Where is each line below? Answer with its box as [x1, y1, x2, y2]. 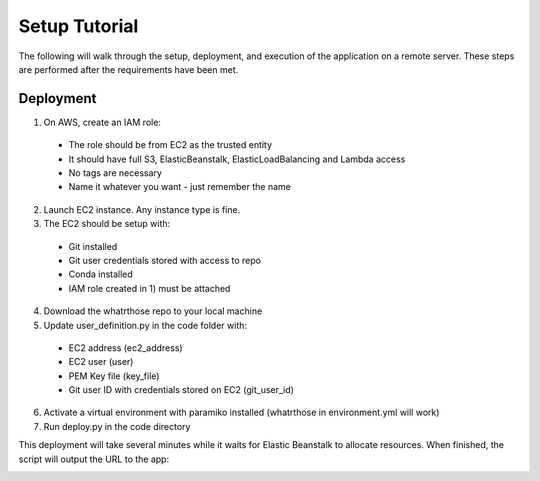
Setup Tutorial [18, 15, 139, 37]
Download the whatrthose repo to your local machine [43, 305, 263, 317]
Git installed [68, 240, 118, 252]
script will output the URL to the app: [18, 453, 170, 465]
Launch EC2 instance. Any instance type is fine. [43, 203, 241, 215]
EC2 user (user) [68, 356, 134, 368]
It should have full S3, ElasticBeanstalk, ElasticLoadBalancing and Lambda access [68, 153, 406, 165]
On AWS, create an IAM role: [43, 116, 162, 128]
